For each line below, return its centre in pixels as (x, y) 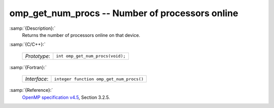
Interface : (37, 79)
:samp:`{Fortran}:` (28, 67)
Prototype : (38, 56)
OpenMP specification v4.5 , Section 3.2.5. (66, 97)
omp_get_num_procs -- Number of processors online (124, 13)
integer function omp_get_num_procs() (99, 79)
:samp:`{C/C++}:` (27, 44)
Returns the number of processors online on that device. (81, 35)
